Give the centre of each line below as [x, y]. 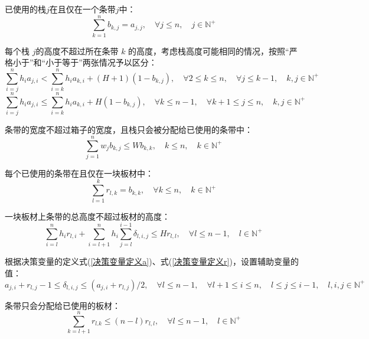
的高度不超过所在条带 [77, 50]
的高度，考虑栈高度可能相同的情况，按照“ [209, 50]
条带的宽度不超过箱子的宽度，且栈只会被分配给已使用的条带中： [129, 130]
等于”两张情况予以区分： [110, 62]
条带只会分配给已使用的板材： [63, 305]
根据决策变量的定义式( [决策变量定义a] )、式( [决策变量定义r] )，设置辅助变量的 [152, 261]
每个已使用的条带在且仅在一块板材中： [79, 173]
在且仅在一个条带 [82, 9]
